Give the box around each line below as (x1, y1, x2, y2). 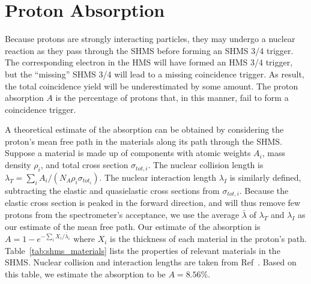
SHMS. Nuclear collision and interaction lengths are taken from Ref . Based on (5, 256, 297, 268)
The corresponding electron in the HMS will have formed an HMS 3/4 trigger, (5, 56, 293, 68)
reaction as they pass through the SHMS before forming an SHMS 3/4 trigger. (5, 44, 294, 56)
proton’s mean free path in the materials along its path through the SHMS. (5, 134, 283, 147)
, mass (262, 147, 286, 159)
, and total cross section (40, 159, 128, 171)
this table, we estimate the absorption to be (5, 267, 166, 280)
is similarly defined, (229, 171, 301, 183)
